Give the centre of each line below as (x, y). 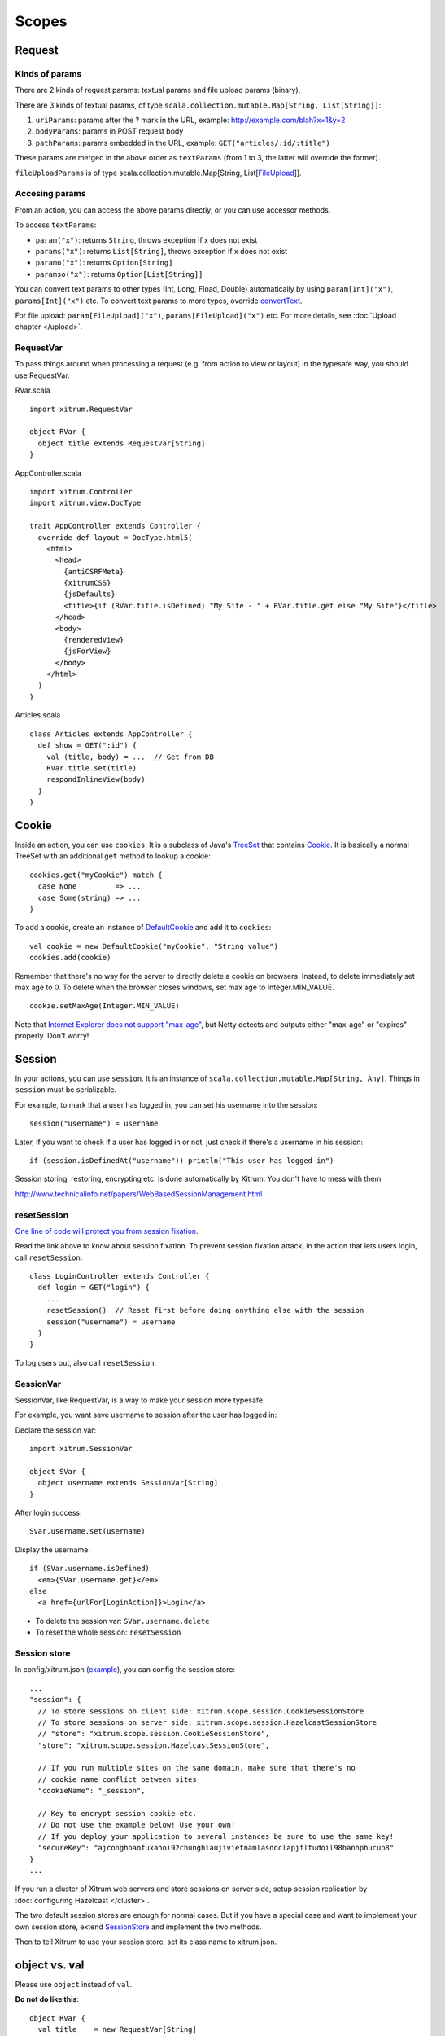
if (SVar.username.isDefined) (90, 1569)
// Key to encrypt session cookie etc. (117, 1814)
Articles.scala (38, 715)
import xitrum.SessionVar (81, 1449)
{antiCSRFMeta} (94, 571)
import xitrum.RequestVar (81, 409)
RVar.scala (33, 390)
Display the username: (53, 1549)
